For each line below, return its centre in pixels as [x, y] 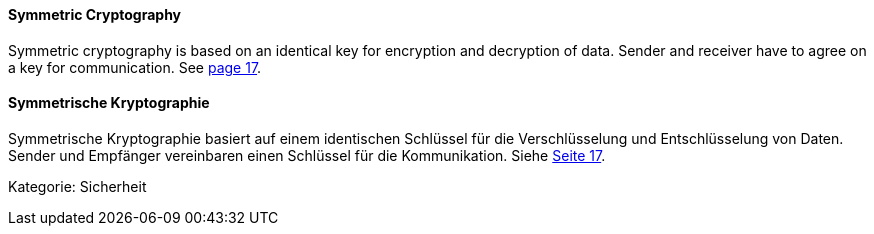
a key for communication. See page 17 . [135, 67]
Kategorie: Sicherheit [77, 186]
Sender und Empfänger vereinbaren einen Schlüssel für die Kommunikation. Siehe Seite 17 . [307, 155]
